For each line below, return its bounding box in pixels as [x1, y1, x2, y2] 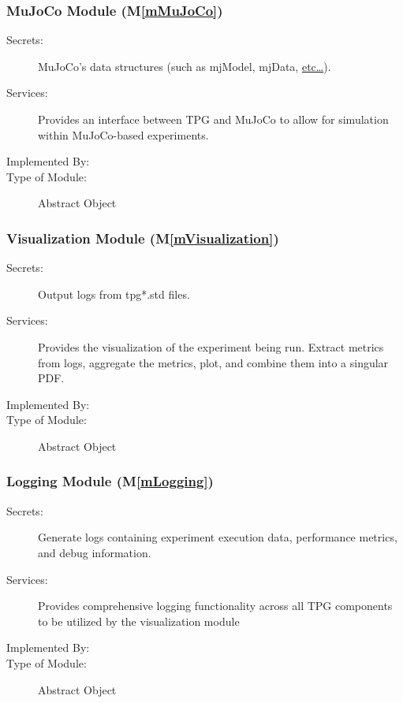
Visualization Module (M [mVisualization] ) [6, 228, 279, 247]
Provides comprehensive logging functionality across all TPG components [38, 597, 393, 614]
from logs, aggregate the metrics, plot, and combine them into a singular [38, 354, 389, 370]
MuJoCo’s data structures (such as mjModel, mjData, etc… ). [38, 58, 331, 74]
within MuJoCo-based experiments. [38, 126, 209, 143]
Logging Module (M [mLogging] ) [6, 471, 214, 491]
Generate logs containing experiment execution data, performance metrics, [38, 529, 397, 545]
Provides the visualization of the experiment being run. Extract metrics [38, 338, 384, 355]
